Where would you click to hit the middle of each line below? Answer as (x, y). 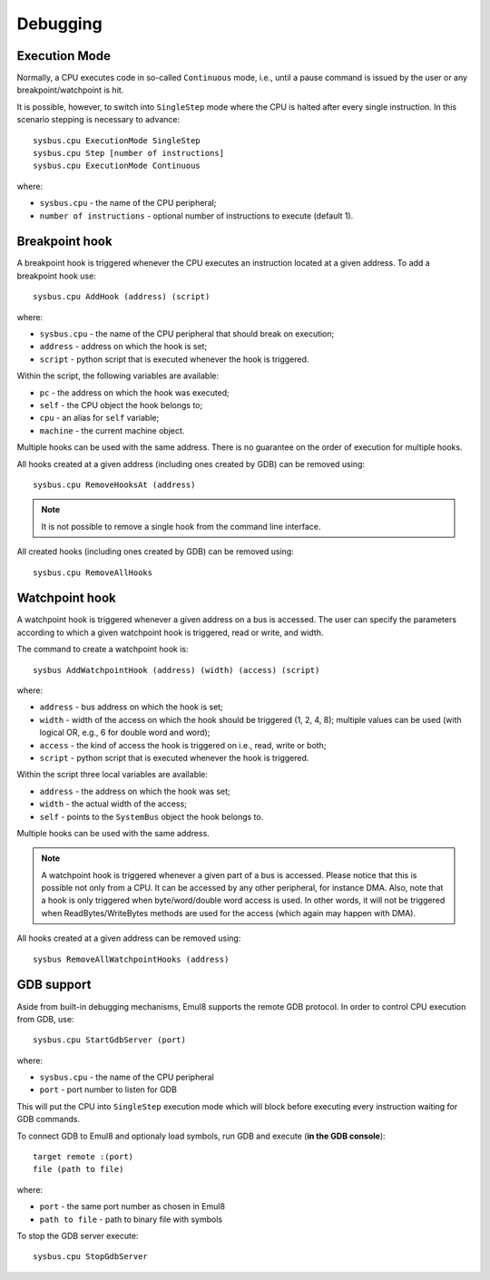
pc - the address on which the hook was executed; (135, 392)
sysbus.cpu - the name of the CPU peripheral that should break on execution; (187, 334)
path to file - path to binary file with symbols (131, 1219)
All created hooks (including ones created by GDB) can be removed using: (155, 552)
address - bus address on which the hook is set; (132, 707)
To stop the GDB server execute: (78, 1236)
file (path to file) (78, 1169)
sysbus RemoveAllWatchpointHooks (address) (131, 959)
